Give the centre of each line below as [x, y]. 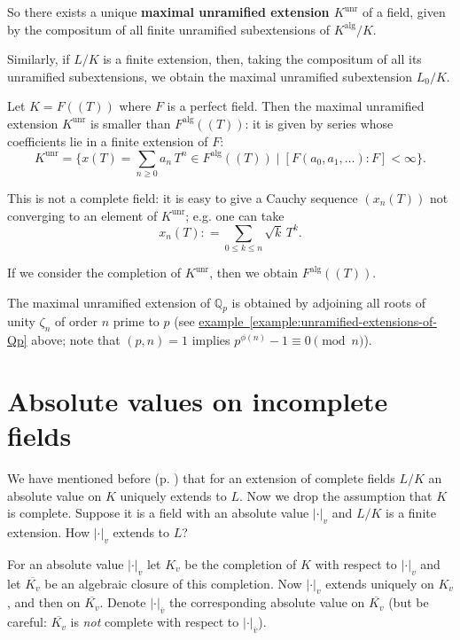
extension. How [49, 532]
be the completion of [241, 563]
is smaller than [131, 123]
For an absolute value [66, 563]
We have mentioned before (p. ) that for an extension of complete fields [201, 478]
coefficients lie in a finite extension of [108, 140]
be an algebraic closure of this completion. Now [173, 583]
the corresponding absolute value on [267, 602]
